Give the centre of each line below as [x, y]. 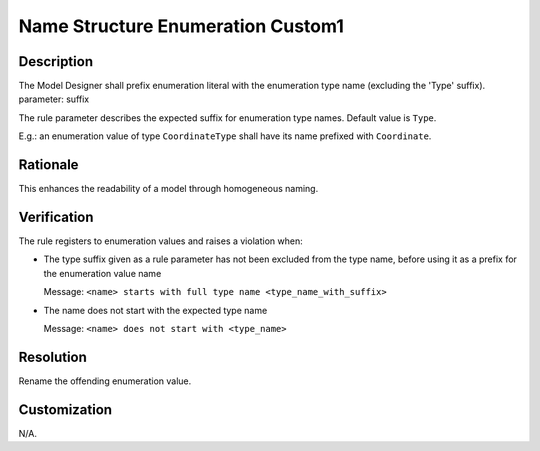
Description [56, 61]
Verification [56, 216]
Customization [65, 409]
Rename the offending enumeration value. [105, 381]
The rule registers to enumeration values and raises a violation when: [161, 241]
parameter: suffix [54, 99]
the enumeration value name [102, 273]
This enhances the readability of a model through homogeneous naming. [168, 189]
